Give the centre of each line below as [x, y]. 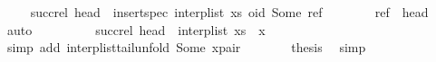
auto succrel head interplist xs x [136, 29]
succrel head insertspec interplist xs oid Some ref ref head [229, 12]
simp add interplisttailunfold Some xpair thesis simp [186, 47]
